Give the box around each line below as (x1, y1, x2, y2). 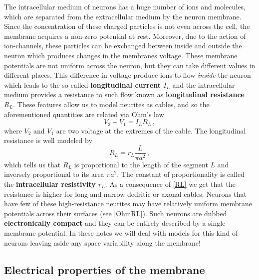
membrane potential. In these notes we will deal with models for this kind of (4, 227, 238, 238)
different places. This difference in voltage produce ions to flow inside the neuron (4, 70, 251, 80)
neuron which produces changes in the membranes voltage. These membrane (4, 50, 238, 60)
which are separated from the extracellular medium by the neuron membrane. (4, 11, 242, 21)
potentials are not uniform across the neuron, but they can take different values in (4, 60, 256, 70)
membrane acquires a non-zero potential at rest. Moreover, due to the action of (4, 30, 246, 41)
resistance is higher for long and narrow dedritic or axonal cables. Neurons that (4, 188, 247, 199)
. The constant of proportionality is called (117, 169, 245, 179)
